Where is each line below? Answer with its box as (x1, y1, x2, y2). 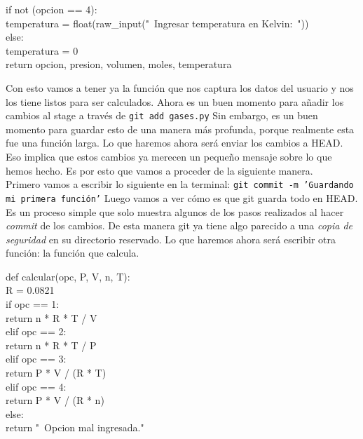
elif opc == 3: (6, 351, 67, 366)
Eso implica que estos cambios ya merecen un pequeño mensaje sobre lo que (6, 149, 332, 163)
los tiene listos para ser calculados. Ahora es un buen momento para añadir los (6, 94, 344, 109)
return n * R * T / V (6, 310, 97, 325)
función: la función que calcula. (6, 245, 139, 260)
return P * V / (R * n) (6, 393, 104, 407)
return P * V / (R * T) (6, 365, 107, 380)
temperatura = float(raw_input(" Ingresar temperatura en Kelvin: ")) (6, 15, 309, 30)
